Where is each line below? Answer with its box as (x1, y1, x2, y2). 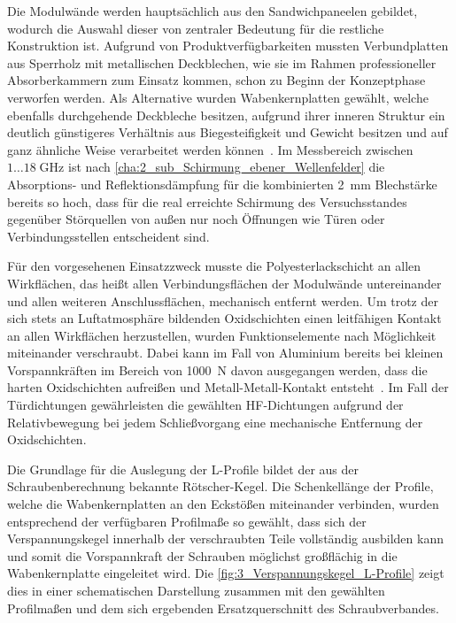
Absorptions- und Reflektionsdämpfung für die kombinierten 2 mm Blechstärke (7, 174, 437, 193)
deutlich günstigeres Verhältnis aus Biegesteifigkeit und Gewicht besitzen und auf (7, 123, 448, 142)
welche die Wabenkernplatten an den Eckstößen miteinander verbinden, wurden (7, 495, 439, 513)
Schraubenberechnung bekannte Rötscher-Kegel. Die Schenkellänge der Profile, (7, 477, 434, 496)
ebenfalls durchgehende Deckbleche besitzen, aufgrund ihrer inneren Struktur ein (7, 105, 445, 124)
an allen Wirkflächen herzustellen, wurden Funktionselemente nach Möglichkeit (7, 326, 437, 344)
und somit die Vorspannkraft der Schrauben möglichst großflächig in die (7, 546, 398, 565)
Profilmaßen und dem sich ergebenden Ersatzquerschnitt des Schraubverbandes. (7, 598, 439, 617)
